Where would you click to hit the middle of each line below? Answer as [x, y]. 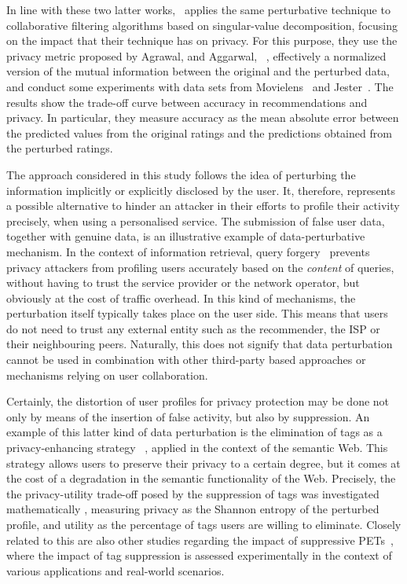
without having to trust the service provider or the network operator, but [183, 283]
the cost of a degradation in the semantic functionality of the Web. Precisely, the [201, 478]
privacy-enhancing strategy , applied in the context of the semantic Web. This [197, 448]
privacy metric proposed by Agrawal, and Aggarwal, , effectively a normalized [196, 55]
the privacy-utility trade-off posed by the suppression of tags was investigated [193, 493]
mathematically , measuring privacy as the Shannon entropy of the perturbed [193, 509]
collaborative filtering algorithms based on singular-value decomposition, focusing [202, 25]
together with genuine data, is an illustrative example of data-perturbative [186, 236]
